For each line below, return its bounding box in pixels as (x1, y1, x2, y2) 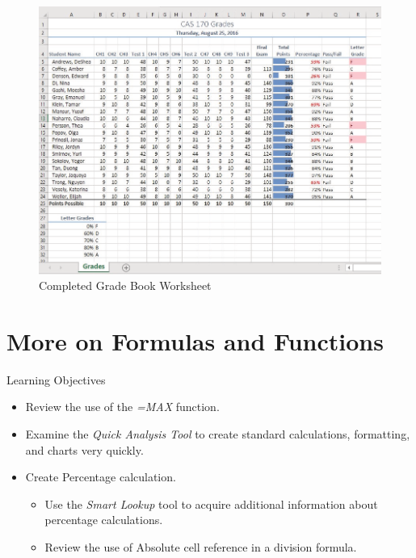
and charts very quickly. (25, 441, 144, 458)
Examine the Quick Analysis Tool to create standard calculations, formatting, (25, 426, 410, 442)
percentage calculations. (44, 511, 163, 528)
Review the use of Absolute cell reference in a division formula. (44, 538, 357, 555)
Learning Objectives (6, 371, 106, 388)
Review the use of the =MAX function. (25, 398, 220, 415)
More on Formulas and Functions (6, 324, 384, 357)
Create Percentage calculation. (25, 468, 176, 485)
